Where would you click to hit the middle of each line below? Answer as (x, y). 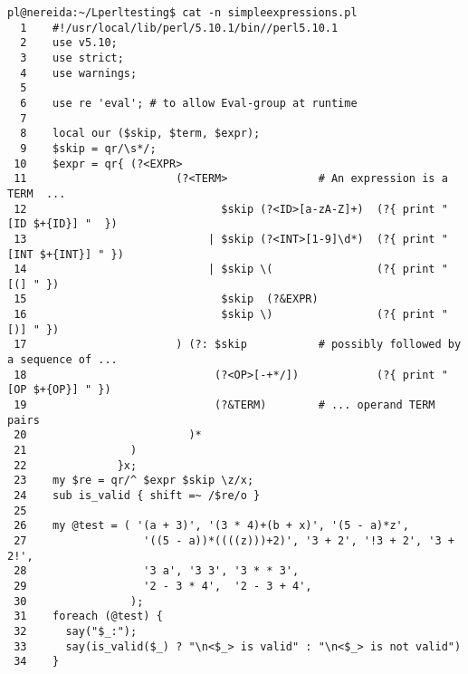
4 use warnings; (79, 73)
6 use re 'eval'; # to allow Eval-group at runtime (189, 103)
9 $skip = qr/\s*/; (88, 148)
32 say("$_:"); (76, 631)
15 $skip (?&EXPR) (166, 299)
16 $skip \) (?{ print (224, 315)
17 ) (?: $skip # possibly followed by (238, 345)
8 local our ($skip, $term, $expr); (140, 134)
